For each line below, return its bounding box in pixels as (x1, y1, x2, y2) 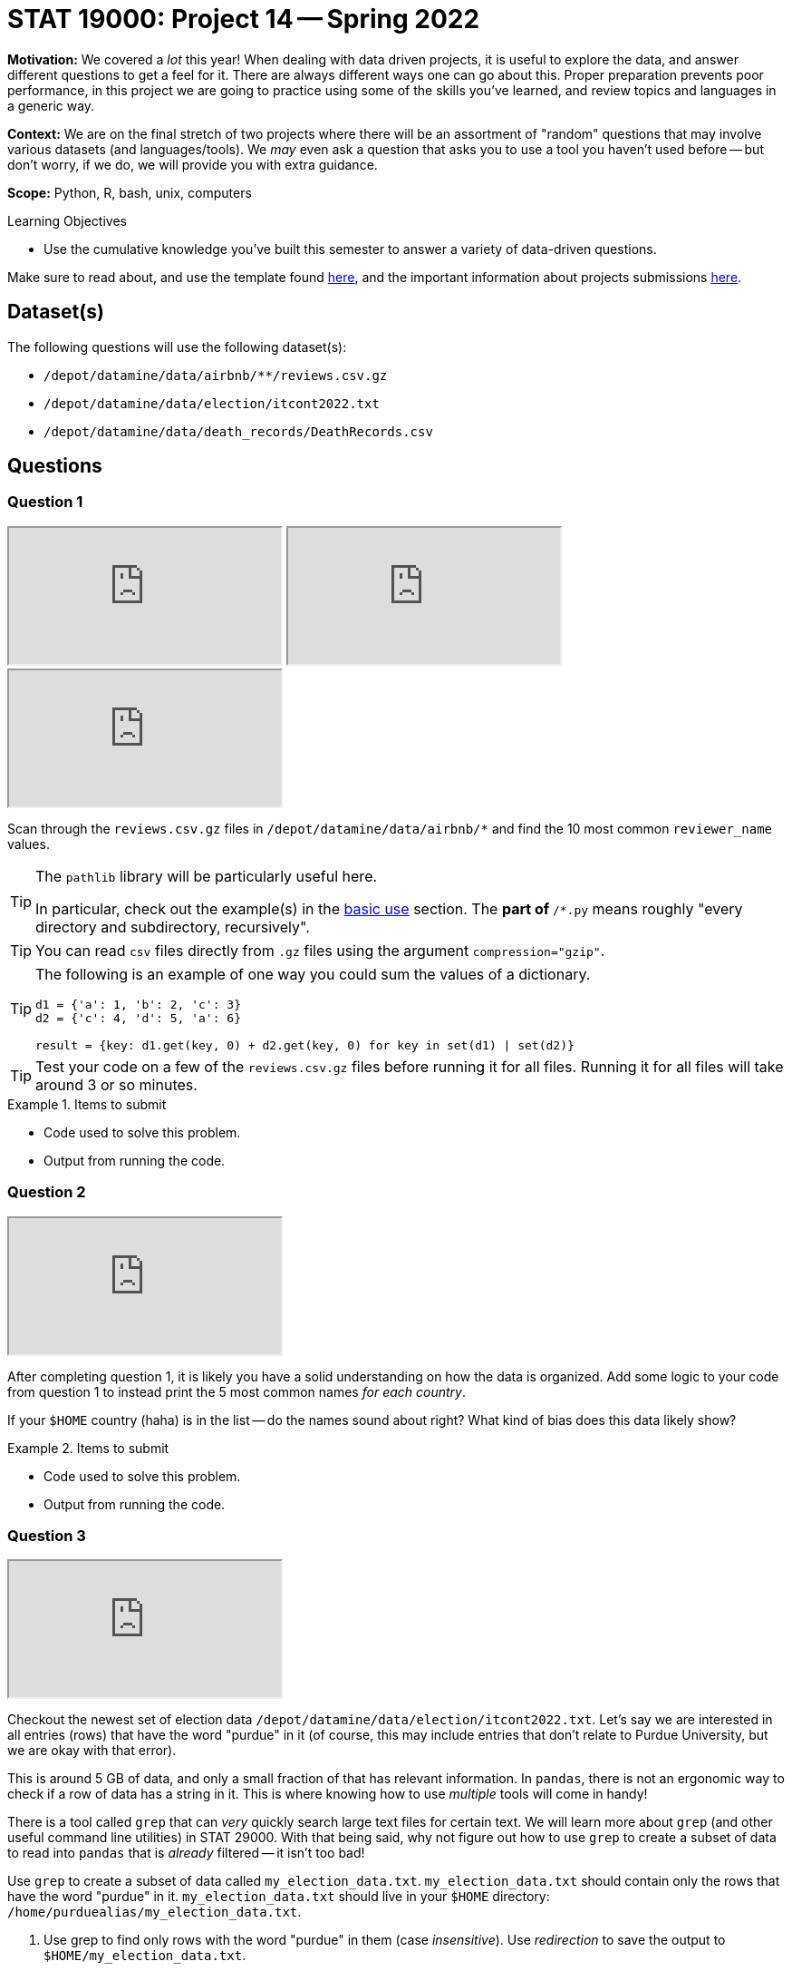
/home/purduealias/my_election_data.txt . (7, 1904, 302, 1920)
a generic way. (7, 97, 95, 113)
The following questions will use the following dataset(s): (7, 338, 347, 355)
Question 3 (7, 1526, 86, 1545)
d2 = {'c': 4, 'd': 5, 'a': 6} (35, 1010, 241, 1025)
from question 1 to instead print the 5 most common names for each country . (7, 1383, 466, 1400)
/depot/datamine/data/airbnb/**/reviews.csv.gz (43, 367, 388, 383)
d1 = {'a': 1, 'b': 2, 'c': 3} (35, 997, 241, 1011)
